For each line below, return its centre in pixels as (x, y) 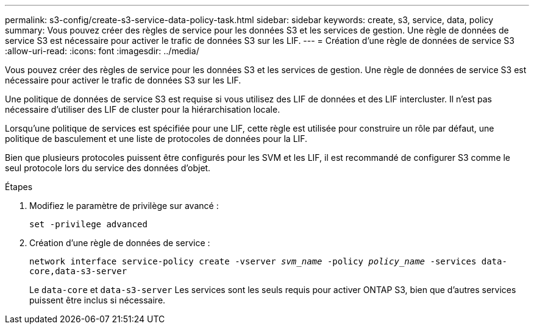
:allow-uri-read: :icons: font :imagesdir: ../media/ (102, 51)
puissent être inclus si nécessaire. (98, 300)
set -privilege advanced (88, 224)
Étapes (19, 187)
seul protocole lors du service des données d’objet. (108, 168)
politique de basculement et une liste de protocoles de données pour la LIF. (156, 139)
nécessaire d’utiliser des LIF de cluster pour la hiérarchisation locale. (143, 109)
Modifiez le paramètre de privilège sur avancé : (124, 206)
